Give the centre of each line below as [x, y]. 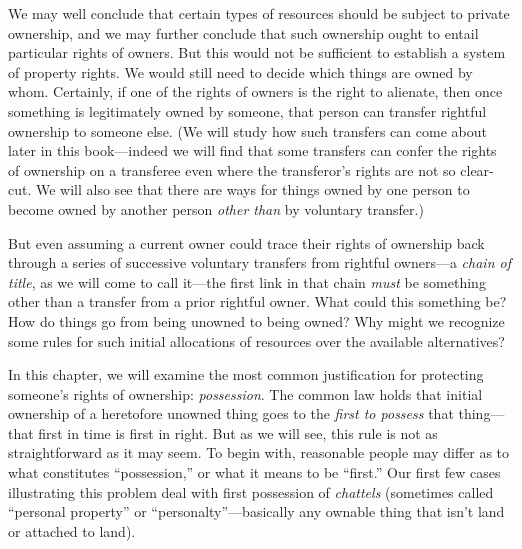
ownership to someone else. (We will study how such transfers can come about [247, 130]
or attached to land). [72, 530]
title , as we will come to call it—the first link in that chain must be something [247, 281]
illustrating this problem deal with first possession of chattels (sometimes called [251, 491]
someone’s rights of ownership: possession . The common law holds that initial [245, 393]
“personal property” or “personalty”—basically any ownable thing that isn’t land [256, 511]
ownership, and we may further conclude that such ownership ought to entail [243, 32]
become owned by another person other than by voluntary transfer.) [216, 208]
